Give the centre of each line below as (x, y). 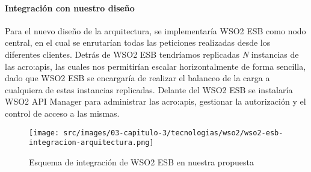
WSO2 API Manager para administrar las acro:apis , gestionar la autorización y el (155, 101)
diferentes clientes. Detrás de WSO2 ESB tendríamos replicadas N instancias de (152, 54)
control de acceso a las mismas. (62, 113)
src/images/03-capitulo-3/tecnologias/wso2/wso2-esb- (173, 133)
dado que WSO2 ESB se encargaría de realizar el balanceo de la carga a (137, 78)
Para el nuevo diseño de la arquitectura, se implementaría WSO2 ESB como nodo (155, 30)
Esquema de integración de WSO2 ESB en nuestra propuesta (141, 161)
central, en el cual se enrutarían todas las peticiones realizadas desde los (138, 42)
